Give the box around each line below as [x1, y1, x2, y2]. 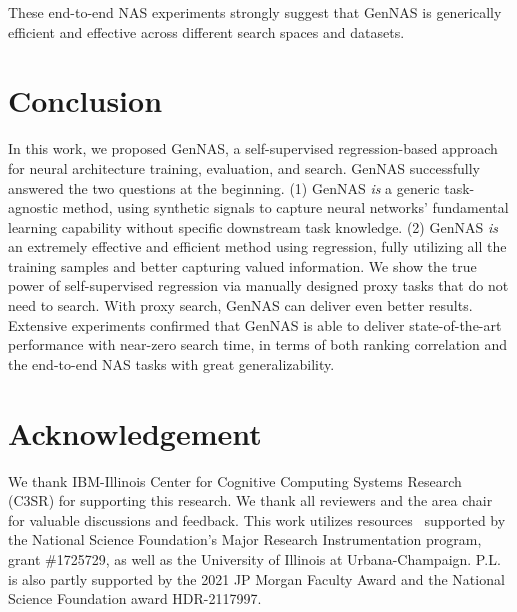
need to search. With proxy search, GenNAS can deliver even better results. [8, 295, 473, 316]
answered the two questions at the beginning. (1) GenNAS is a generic [8, 177, 440, 198]
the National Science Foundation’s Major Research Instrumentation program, [8, 529, 482, 550]
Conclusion [8, 80, 163, 121]
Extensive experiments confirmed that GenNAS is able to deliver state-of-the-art [8, 314, 502, 335]
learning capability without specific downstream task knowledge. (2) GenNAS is [8, 216, 498, 237]
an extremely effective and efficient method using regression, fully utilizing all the [8, 236, 507, 257]
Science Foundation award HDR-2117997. [8, 588, 262, 609]
